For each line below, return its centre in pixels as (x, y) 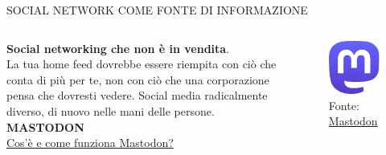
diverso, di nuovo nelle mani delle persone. (111, 110)
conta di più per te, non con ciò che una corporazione (138, 79)
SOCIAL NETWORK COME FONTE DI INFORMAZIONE (157, 10)
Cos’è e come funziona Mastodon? (90, 143)
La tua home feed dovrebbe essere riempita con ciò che (142, 64)
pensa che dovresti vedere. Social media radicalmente (137, 95)
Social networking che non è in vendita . (118, 48)
